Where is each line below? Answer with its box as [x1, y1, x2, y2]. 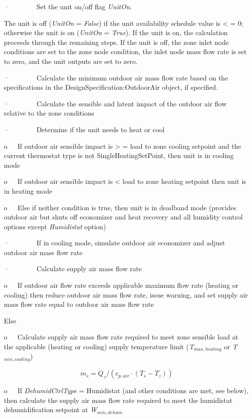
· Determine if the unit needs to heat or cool [4, 124, 165, 134]
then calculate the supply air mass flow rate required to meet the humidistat [4, 395, 233, 405]
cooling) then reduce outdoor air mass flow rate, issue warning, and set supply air [4, 289, 248, 299]
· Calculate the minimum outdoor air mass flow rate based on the [4, 72, 228, 82]
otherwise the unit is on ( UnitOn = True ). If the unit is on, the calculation [4, 27, 228, 38]
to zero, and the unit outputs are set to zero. [4, 56, 138, 66]
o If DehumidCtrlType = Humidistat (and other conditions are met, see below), [4, 385, 249, 396]
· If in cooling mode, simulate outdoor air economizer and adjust [4, 238, 225, 248]
